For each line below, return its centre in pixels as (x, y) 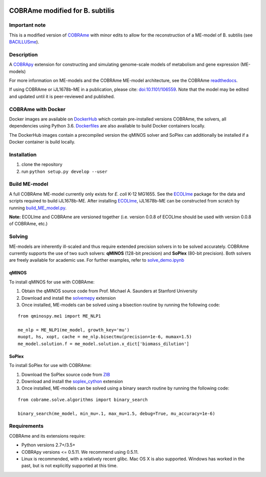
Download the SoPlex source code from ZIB (66, 374)
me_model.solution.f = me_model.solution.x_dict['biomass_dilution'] (104, 344)
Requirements (26, 426)
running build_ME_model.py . (38, 208)
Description (23, 54)
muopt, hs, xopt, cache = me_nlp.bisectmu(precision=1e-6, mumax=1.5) (105, 337)
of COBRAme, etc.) (28, 224)
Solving (18, 237)
